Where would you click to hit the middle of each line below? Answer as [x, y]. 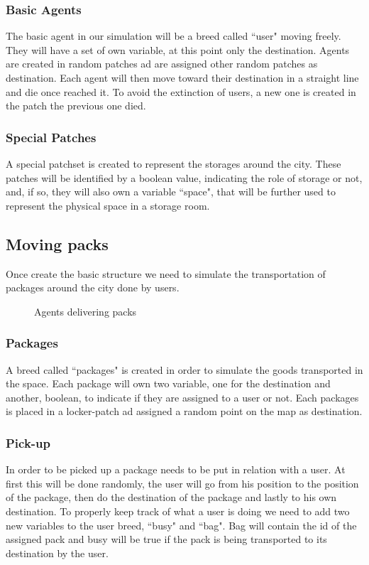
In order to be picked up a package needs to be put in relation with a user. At [176, 469]
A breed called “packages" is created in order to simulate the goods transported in [184, 369]
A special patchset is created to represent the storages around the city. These [174, 163]
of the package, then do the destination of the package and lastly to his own [171, 497]
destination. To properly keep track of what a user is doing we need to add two [178, 511]
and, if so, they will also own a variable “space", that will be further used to [171, 192]
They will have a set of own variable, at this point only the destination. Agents [178, 49]
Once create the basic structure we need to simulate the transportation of [166, 273]
